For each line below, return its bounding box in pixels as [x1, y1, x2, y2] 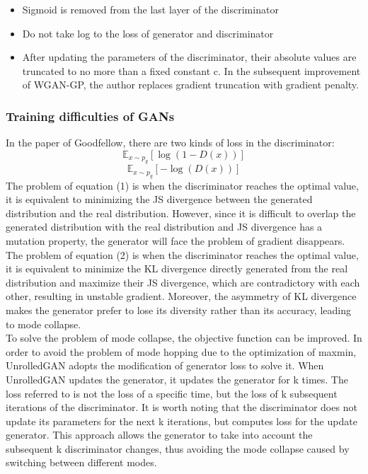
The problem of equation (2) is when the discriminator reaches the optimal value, [6, 247, 359, 262]
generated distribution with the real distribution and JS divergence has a [6, 219, 323, 234]
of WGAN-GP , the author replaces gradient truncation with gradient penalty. [22, 77, 359, 92]
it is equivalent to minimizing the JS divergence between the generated [6, 192, 313, 207]
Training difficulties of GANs [6, 107, 175, 125]
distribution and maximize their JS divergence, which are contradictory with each [6, 274, 360, 289]
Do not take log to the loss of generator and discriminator [22, 25, 274, 40]
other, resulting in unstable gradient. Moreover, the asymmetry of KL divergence [6, 289, 357, 304]
